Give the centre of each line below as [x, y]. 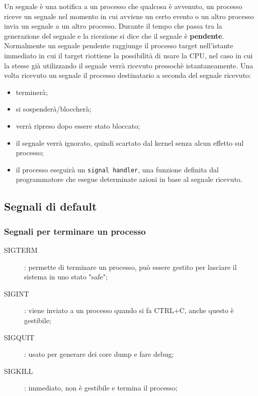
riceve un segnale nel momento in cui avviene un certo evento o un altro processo [129, 16]
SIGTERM [21, 250]
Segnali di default [51, 206]
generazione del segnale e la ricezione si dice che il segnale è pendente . [114, 35]
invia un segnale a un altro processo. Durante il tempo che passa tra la [113, 26]
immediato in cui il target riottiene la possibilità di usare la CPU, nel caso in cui [128, 55]
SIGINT [17, 293]
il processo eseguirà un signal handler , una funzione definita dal [117, 169]
